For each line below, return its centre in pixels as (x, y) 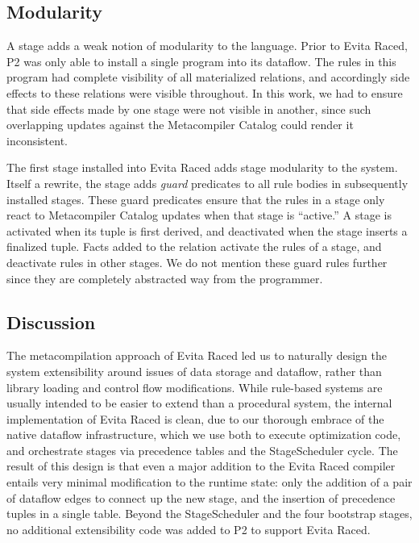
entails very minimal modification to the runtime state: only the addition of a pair (209, 482)
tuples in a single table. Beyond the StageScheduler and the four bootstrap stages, (209, 514)
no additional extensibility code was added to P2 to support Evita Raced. (189, 529)
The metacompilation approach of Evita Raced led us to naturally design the (197, 355)
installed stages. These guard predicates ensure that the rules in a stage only (196, 199)
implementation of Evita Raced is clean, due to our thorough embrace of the (195, 418)
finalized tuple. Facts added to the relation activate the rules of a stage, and (194, 246)
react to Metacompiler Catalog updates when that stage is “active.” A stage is (199, 215)
